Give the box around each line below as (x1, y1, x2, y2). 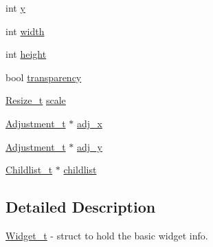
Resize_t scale (5, 93, 66, 107)
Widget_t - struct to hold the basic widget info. (5, 228, 208, 242)
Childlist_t (5, 162, 53, 177)
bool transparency (5, 69, 82, 84)
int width (5, 23, 45, 38)
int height (5, 47, 47, 61)
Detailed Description (5, 196, 156, 217)
